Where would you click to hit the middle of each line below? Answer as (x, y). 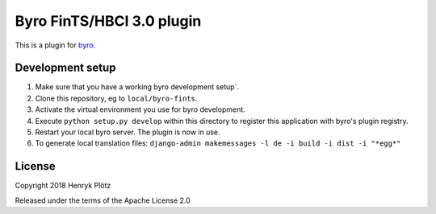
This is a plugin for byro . (55, 45)
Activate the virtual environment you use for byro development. (140, 109)
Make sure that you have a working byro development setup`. (137, 87)
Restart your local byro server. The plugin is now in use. (128, 132)
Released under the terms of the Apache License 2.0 (103, 200)
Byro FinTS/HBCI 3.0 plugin (108, 21)
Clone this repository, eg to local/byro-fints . (116, 98)
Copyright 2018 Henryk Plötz (63, 186)
